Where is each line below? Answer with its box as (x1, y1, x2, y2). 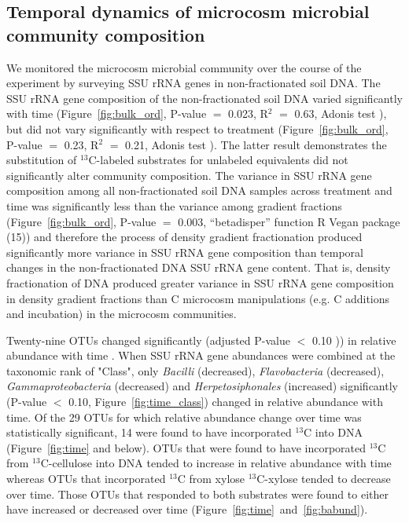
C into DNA (304, 424, 363, 441)
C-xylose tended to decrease (256, 470, 391, 487)
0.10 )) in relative (311, 331, 396, 348)
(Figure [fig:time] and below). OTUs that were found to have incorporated (6, 439, 367, 455)
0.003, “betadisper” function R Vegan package (178, 213, 400, 229)
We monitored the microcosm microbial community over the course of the (6, 59, 362, 75)
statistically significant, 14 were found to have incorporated (6, 424, 292, 441)
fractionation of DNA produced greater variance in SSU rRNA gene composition (6, 274, 394, 291)
